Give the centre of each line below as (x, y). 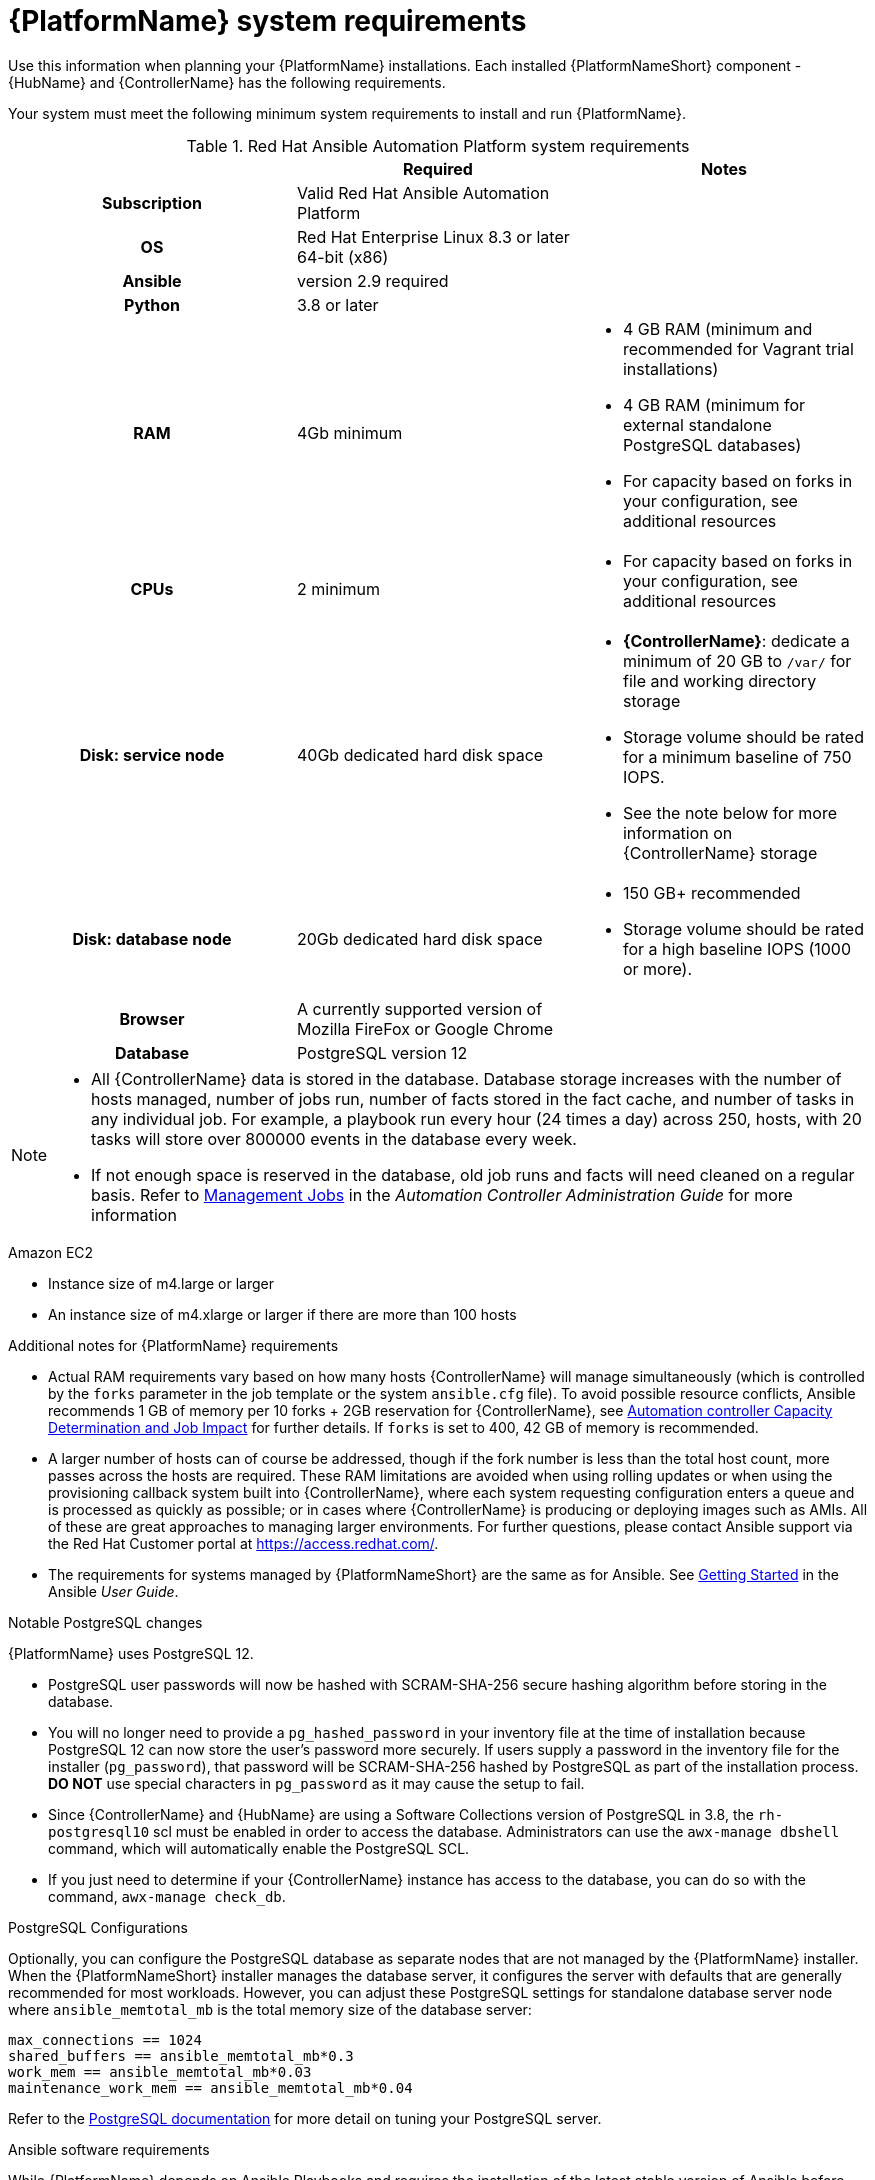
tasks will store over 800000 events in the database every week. (334, 1138)
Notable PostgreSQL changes (105, 1622)
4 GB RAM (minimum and (717, 328)
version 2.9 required (372, 280)
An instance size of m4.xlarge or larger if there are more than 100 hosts (282, 1314)
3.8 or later (337, 304)
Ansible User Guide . (113, 1591)
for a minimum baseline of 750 (737, 756)
